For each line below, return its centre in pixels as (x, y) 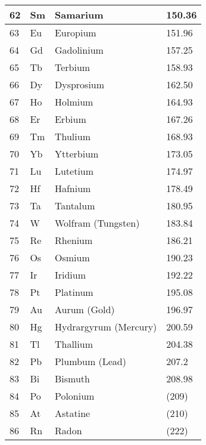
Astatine (72, 413)
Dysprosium (79, 84)
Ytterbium (77, 154)
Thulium (72, 136)
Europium (75, 33)
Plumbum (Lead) (90, 361)
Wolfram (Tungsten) (97, 223)
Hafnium (73, 188)
